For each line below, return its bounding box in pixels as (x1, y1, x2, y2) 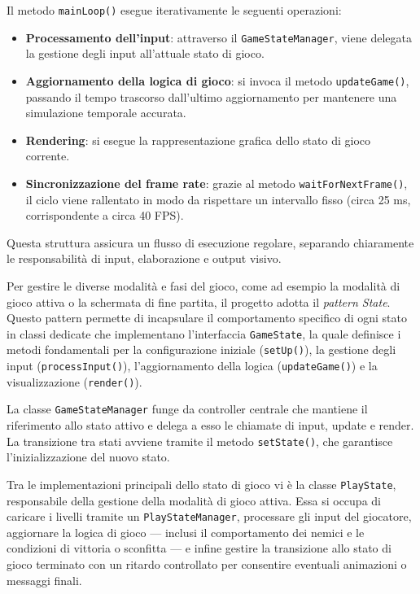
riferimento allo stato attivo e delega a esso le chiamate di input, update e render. (7, 417, 414, 434)
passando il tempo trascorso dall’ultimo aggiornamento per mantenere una (25, 88, 397, 105)
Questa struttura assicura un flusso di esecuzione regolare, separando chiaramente (7, 234, 414, 251)
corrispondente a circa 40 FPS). (25, 207, 184, 224)
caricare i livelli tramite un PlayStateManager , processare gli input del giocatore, (7, 508, 412, 525)
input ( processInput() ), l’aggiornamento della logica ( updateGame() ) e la (7, 357, 378, 374)
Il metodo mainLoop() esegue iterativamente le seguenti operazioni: (7, 2, 342, 18)
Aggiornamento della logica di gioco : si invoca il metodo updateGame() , (25, 72, 409, 89)
